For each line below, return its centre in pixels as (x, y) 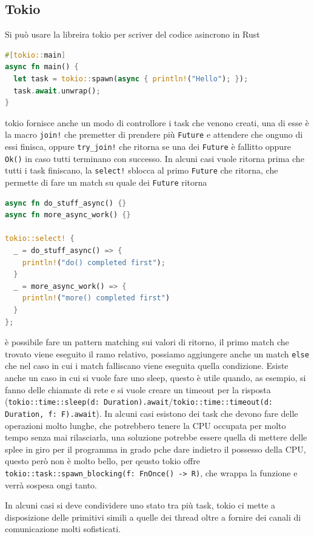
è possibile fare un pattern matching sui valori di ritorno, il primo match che (147, 342)
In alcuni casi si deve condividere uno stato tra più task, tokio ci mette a (140, 505)
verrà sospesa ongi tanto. (51, 485)
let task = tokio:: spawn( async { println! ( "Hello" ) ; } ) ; (131, 79)
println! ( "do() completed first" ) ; (94, 262)
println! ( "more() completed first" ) (96, 298)
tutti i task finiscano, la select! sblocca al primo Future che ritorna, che (142, 170)
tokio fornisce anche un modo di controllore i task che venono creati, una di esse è (157, 122)
